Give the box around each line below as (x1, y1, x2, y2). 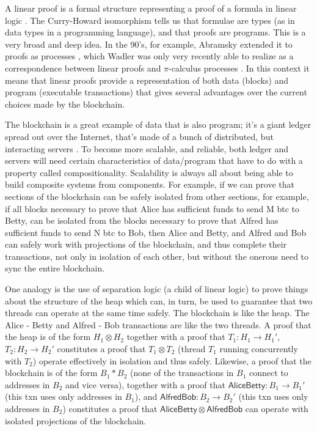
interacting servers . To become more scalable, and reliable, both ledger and (5, 142, 289, 155)
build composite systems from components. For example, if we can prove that (5, 178, 294, 191)
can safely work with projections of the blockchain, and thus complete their (5, 238, 287, 251)
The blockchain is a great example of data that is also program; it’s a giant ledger (5, 118, 312, 131)
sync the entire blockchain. (5, 262, 105, 274)
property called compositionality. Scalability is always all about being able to (5, 166, 293, 179)
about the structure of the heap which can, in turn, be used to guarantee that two (5, 294, 313, 307)
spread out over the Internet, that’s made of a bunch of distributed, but (5, 130, 274, 142)
